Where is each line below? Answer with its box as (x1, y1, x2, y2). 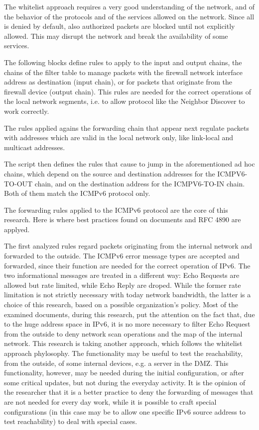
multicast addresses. (4, 142, 65, 152)
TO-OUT (4, 178, 33, 188)
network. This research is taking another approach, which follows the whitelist (4, 338, 243, 348)
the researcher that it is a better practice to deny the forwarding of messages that (4, 387, 254, 397)
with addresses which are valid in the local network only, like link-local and (4, 132, 234, 143)
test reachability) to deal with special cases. (4, 416, 137, 427)
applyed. (4, 224, 30, 234)
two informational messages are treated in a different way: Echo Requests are (4, 270, 240, 280)
